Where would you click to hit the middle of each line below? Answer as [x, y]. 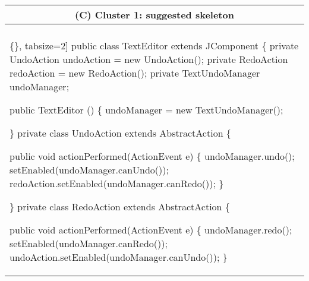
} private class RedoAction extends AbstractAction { [120, 206]
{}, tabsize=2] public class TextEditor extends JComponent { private [154, 45]
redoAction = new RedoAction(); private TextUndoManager [135, 73]
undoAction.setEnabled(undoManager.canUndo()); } [119, 257]
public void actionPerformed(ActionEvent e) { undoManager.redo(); [151, 230]
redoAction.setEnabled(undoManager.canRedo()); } [117, 183]
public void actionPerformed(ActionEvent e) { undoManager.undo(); [152, 156]
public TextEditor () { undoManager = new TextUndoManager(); [146, 110]
